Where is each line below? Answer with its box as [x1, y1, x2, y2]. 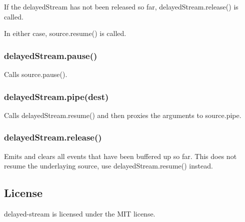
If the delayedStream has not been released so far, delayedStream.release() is [4, 1, 238, 11]
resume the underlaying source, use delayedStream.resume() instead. [4, 160, 213, 171]
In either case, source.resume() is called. [4, 28, 126, 38]
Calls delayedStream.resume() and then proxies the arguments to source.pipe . [4, 109, 241, 120]
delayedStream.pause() [4, 49, 97, 61]
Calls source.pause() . [4, 69, 67, 79]
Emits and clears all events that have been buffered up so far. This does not [4, 150, 237, 161]
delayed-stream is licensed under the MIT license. [4, 208, 155, 219]
